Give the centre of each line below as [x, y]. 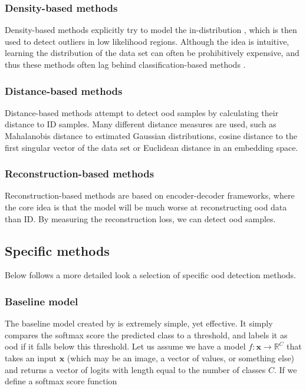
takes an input [31, 357]
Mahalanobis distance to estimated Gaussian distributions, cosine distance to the [151, 136]
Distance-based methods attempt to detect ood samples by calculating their [142, 112]
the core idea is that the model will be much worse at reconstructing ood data [146, 207]
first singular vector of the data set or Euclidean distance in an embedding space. [152, 147]
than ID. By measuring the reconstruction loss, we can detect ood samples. [140, 218]
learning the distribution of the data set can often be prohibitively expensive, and [152, 53]
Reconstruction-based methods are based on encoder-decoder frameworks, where [150, 195]
